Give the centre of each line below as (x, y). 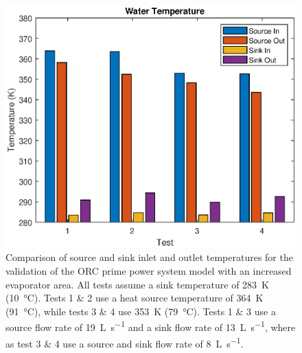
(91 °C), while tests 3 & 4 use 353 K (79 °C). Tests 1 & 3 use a (141, 311)
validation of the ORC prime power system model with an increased (149, 271)
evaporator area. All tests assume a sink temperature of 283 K (137, 284)
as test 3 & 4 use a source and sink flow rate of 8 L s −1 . (125, 342)
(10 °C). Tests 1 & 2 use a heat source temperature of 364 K (135, 298)
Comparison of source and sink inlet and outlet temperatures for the (149, 257)
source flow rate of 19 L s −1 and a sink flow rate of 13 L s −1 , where (151, 326)
